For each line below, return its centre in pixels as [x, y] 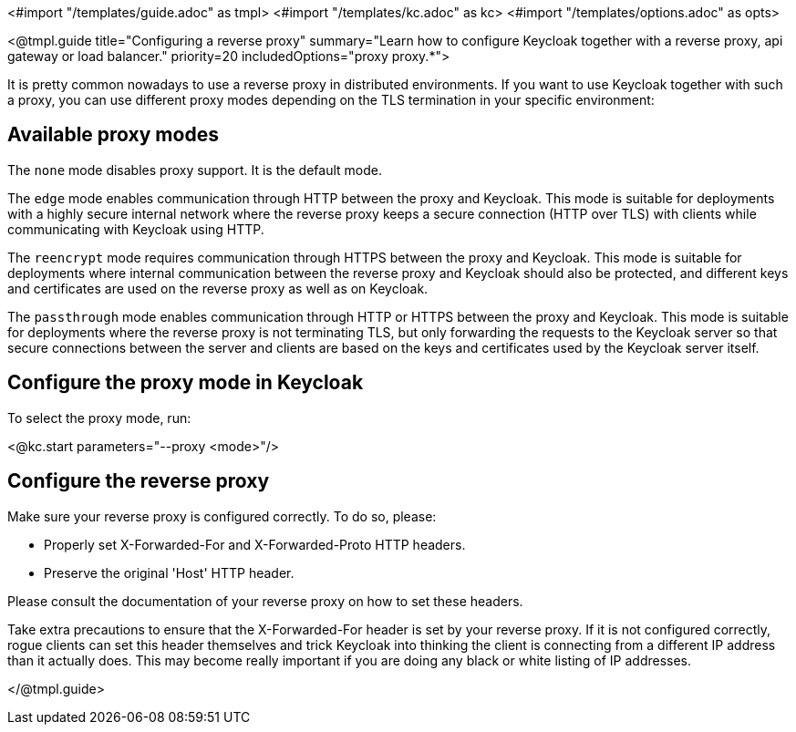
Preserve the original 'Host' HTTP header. [169, 572]
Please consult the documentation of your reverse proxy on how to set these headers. [265, 601]
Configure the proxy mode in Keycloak [186, 383]
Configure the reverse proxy [139, 481]
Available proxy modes [113, 135]
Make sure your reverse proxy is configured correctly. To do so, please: [222, 516]
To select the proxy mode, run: [99, 418]
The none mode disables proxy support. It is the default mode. [195, 170]
